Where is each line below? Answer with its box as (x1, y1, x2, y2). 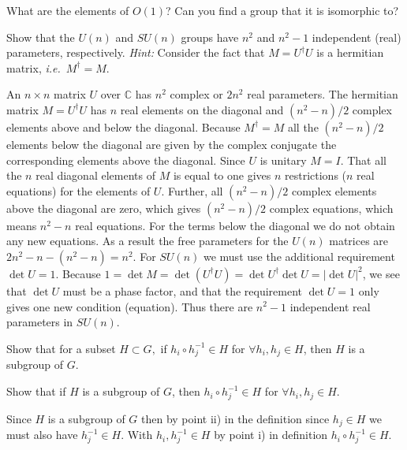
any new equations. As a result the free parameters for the (6, 232, 289, 249)
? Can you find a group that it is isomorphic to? (166, 2, 399, 18)
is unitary (260, 151, 307, 168)
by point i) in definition (214, 426, 328, 443)
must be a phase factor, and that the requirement (62, 282, 302, 299)
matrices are (329, 232, 389, 249)
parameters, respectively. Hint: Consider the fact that (6, 44, 265, 61)
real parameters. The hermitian (247, 86, 398, 102)
